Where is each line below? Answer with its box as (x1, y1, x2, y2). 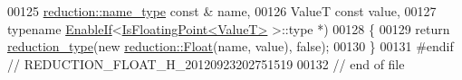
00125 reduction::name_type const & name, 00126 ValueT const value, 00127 (7, 2, 437, 20)
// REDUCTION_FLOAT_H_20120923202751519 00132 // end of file (7, 54, 405, 73)
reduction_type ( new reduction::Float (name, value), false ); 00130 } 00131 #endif (7, 37, 454, 56)
